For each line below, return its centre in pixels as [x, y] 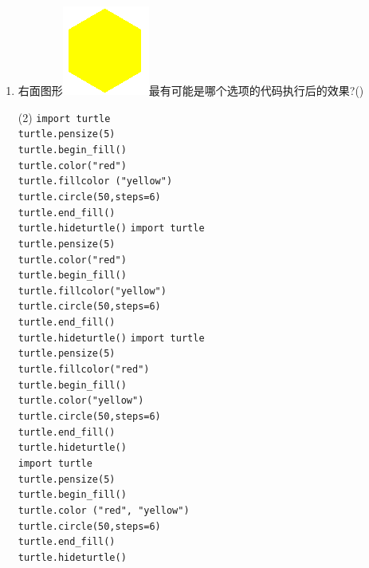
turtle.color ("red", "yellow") [104, 511]
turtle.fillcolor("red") [84, 370]
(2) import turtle [64, 117]
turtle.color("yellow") [81, 401]
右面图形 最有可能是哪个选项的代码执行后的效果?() [191, 90]
